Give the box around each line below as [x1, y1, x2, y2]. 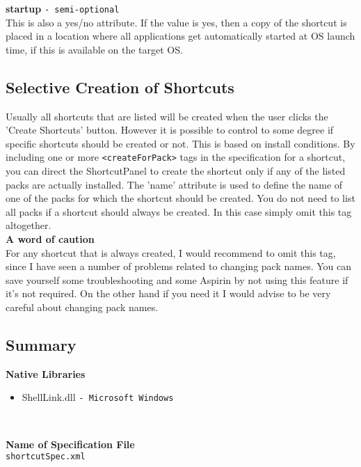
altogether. [6, 218, 51, 232]
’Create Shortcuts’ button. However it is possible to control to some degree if [6, 122, 334, 137]
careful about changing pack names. [6, 300, 159, 315]
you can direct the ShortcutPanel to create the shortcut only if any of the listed [6, 164, 346, 178]
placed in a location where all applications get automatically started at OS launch [6, 29, 355, 43]
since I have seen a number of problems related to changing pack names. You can [6, 259, 351, 274]
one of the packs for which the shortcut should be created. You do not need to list [6, 191, 355, 205]
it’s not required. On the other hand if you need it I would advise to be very [6, 286, 331, 301]
